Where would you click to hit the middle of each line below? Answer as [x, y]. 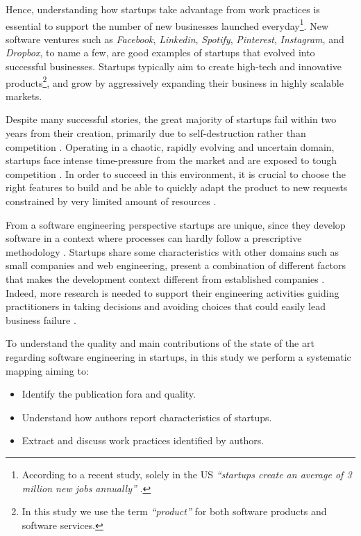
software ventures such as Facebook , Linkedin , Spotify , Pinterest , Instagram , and [175, 39]
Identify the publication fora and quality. [109, 394]
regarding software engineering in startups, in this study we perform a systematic [178, 356]
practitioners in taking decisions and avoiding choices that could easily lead [166, 306]
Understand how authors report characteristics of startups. [147, 417]
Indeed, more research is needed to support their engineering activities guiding [173, 292]
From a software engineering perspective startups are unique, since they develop [176, 224]
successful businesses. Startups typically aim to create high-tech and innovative [174, 66]
